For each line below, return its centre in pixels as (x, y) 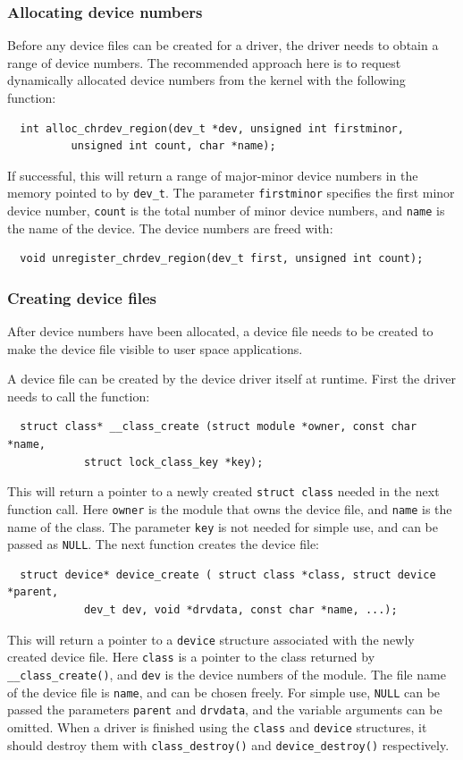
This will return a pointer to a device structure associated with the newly (211, 639)
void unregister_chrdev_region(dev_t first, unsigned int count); (222, 259)
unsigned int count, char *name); (173, 146)
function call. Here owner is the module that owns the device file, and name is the (230, 508)
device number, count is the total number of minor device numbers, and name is (226, 211)
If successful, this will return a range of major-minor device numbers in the (213, 175)
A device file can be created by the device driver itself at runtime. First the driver (231, 379)
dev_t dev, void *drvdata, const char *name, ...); (240, 610)
